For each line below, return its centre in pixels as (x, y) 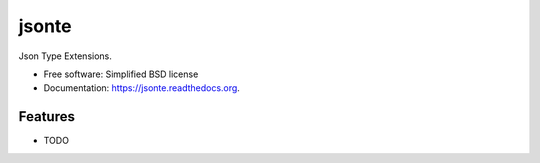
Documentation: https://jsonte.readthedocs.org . (141, 88)
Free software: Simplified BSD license (121, 74)
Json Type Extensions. (65, 56)
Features (46, 116)
